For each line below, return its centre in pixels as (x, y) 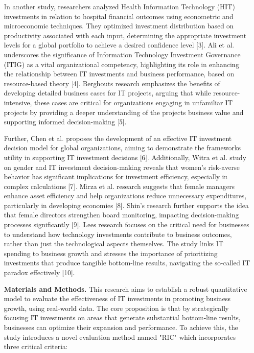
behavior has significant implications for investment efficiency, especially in (116, 176)
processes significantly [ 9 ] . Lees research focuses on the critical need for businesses (127, 224)
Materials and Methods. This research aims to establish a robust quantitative (126, 289)
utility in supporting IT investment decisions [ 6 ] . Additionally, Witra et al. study (125, 157)
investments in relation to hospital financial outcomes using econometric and (119, 16)
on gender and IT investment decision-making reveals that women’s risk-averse (122, 167)
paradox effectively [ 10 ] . (39, 272)
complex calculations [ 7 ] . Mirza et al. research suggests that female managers (119, 186)
